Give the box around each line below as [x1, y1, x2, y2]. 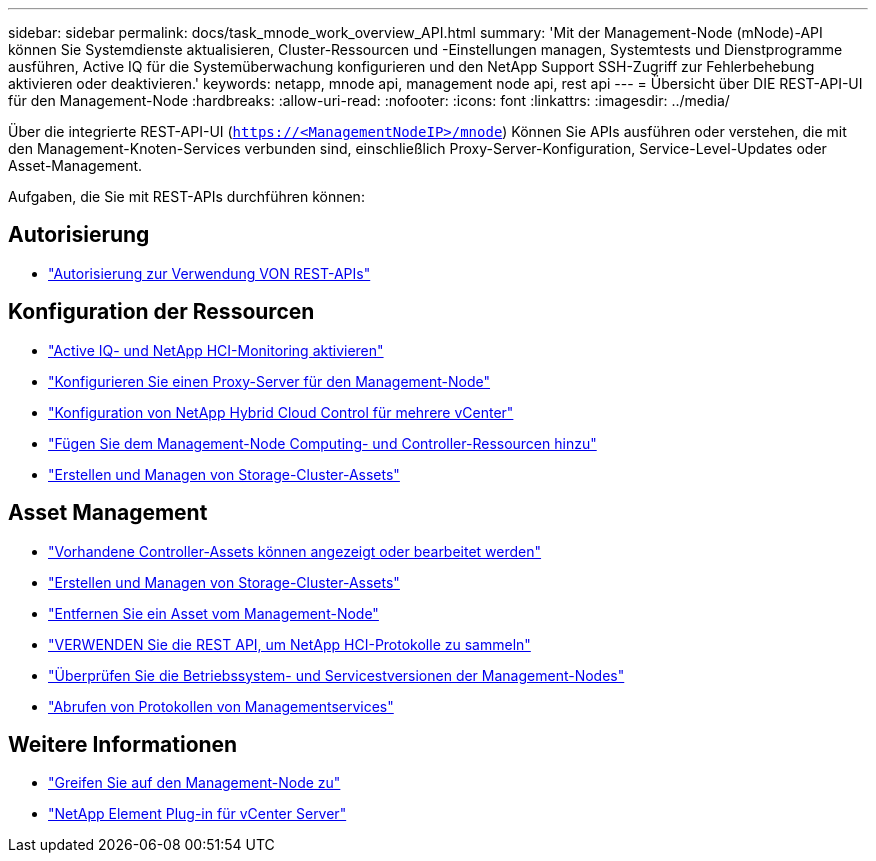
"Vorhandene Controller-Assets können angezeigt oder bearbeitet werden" [48, 542, 542, 560]
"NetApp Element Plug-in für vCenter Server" [48, 805, 347, 823]
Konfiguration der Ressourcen [8, 299, 315, 325]
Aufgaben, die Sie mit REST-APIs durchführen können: [8, 188, 365, 205]
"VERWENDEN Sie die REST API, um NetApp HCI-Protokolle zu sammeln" [48, 635, 531, 653]
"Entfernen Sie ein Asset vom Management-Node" [48, 604, 379, 622]
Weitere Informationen [8, 731, 238, 757]
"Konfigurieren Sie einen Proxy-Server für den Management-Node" [48, 372, 491, 390]
